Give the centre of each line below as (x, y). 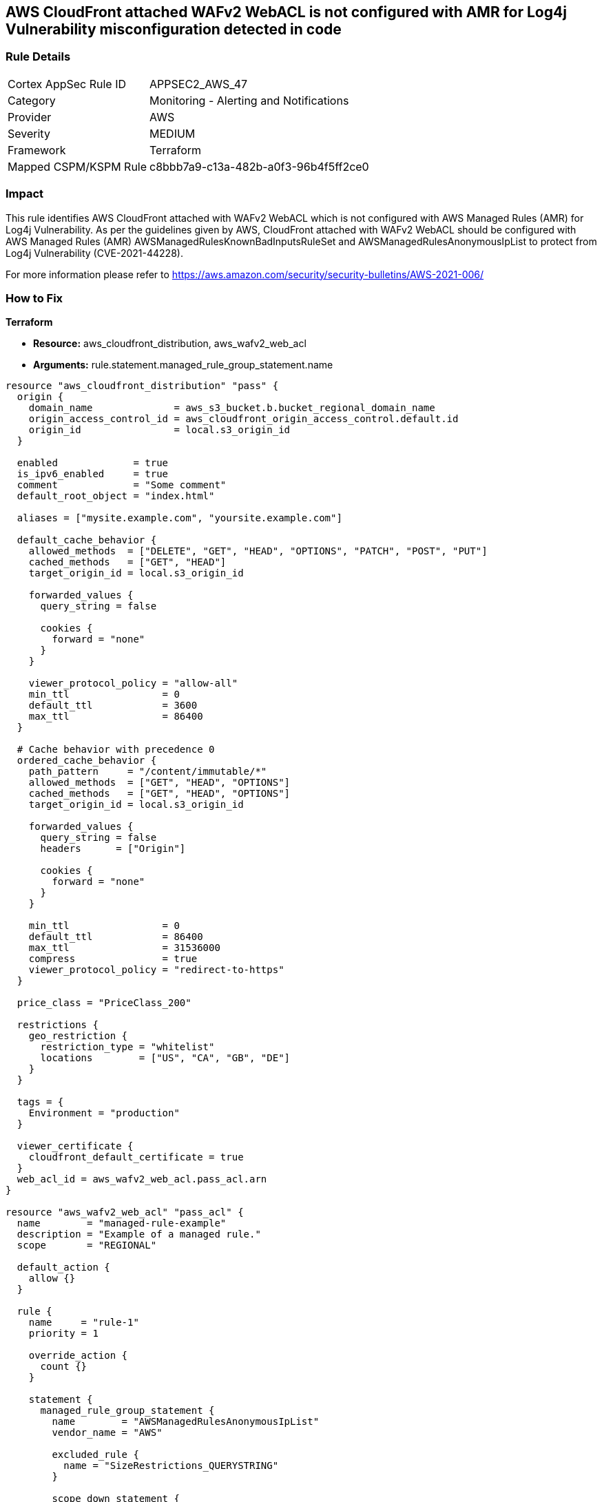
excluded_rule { (95, 1455)
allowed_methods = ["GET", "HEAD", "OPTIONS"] (159, 783)
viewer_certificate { (75, 1146)
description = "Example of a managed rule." (139, 1234)
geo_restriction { (78, 1036)
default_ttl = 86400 (116, 937)
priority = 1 (63, 1334)
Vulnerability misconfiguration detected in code (174, 29)
